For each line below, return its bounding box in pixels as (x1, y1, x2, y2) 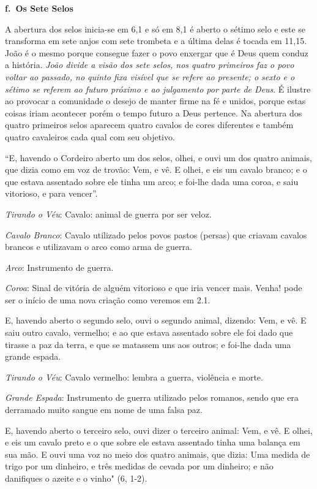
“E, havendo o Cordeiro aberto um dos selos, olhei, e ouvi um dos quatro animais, (5, 151, 313, 164)
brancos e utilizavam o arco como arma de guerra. (5, 240, 192, 253)
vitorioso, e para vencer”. (5, 187, 98, 200)
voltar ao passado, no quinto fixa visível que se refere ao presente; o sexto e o (5, 70, 295, 83)
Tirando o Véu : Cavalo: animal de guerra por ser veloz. (5, 207, 212, 220)
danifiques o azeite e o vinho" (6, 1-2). (5, 472, 147, 484)
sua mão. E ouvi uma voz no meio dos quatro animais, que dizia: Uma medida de (5, 447, 310, 460)
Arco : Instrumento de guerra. (5, 260, 114, 273)
